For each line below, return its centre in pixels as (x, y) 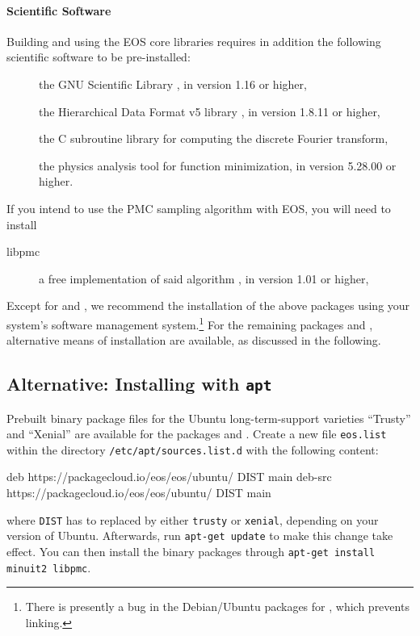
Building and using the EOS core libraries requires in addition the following (194, 41)
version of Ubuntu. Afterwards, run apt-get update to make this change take (200, 536)
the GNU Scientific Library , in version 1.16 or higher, (173, 84)
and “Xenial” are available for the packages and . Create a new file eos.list (197, 434)
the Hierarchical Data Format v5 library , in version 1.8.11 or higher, (210, 111)
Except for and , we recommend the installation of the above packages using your (208, 305)
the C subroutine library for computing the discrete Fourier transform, (214, 138)
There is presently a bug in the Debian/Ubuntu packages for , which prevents (217, 607)
